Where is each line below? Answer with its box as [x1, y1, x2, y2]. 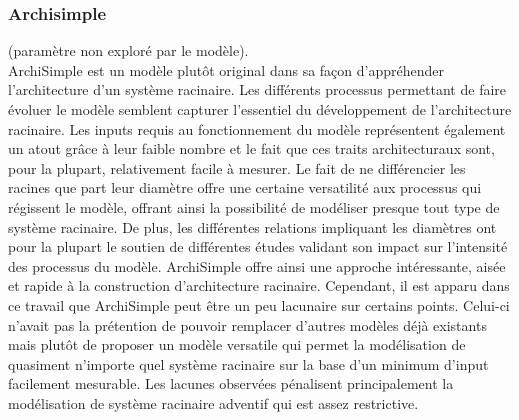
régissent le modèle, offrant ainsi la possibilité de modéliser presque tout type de [8, 196, 500, 217]
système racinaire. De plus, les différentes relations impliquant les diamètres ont [8, 216, 497, 237]
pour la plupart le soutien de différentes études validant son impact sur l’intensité [8, 236, 508, 257]
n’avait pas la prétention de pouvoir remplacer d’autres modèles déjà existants [8, 314, 487, 335]
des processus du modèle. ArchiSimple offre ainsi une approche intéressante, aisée [8, 255, 506, 276]
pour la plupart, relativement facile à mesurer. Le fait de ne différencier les [8, 157, 466, 178]
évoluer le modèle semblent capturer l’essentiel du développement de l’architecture [8, 99, 512, 119]
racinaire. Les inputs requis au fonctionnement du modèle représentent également [8, 118, 506, 139]
